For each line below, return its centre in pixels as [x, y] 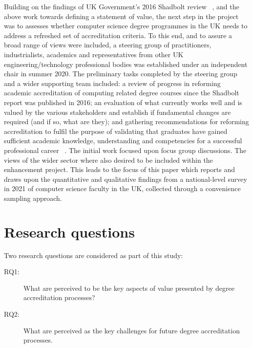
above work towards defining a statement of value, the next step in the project [121, 16]
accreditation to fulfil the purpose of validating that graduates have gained [116, 131]
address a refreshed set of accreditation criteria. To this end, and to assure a [118, 35]
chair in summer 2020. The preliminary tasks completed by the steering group [121, 74]
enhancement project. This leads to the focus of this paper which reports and [120, 169]
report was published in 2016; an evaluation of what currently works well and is [123, 102]
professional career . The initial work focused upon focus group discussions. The [125, 150]
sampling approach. [33, 198]
